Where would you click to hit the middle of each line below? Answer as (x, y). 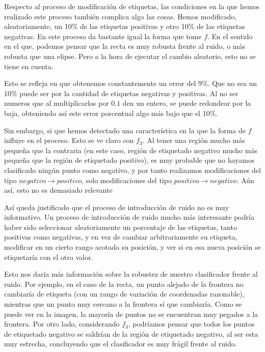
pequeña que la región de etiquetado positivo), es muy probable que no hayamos (129, 160)
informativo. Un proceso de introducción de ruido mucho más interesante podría (129, 217)
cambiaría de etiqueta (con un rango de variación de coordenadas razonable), (124, 294)
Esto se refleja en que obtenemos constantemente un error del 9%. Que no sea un (131, 83)
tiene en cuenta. (29, 66)
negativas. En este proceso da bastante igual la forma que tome (103, 36)
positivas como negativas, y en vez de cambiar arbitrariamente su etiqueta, (121, 237)
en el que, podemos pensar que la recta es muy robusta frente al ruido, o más (125, 46)
